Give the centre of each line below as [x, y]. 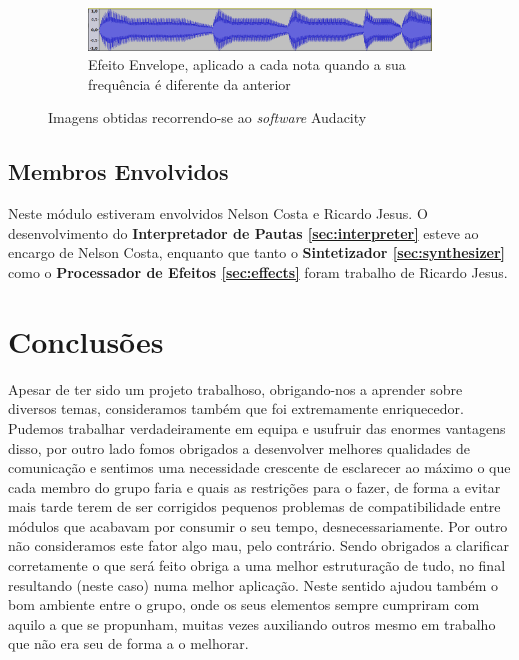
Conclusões [86, 340]
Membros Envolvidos [118, 171]
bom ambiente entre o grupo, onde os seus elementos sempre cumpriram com [244, 604]
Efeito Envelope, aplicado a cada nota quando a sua [247, 64]
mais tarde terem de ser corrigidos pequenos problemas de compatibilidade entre [254, 506]
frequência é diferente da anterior [189, 83]
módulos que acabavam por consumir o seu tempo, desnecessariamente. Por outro [258, 525]
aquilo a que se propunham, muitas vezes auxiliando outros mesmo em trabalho [252, 623]
